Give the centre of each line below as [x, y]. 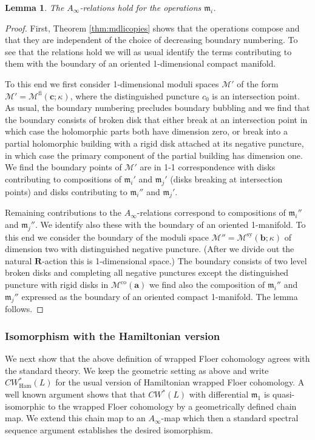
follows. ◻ [24, 309]
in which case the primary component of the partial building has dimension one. [154, 155]
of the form [258, 83]
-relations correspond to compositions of [211, 212]
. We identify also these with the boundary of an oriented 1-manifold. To [170, 224]
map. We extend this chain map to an [75, 418]
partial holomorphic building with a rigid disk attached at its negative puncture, [154, 143]
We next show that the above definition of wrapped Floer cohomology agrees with [157, 358]
